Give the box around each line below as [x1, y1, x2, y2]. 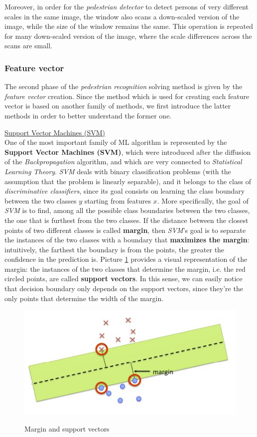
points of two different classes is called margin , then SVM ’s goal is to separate [4, 224, 246, 235]
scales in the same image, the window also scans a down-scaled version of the [4, 11, 240, 21]
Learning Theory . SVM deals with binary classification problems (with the [4, 166, 231, 176]
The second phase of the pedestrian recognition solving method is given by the [4, 81, 243, 92]
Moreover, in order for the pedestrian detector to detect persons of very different [4, 1, 249, 11]
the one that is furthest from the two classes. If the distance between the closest [4, 215, 249, 225]
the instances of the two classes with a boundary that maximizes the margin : [4, 234, 250, 245]
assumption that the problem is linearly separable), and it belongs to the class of [4, 176, 251, 186]
